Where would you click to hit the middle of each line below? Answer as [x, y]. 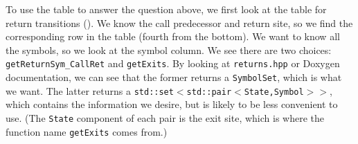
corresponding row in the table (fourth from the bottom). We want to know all [173, 36]
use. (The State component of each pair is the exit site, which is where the [165, 117]
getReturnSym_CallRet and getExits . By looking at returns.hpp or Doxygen [173, 63]
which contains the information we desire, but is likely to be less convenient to [172, 104]
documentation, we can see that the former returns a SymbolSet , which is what [174, 77]
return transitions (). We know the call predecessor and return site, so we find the [179, 22]
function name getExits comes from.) [87, 131]
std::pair [209, 92]
